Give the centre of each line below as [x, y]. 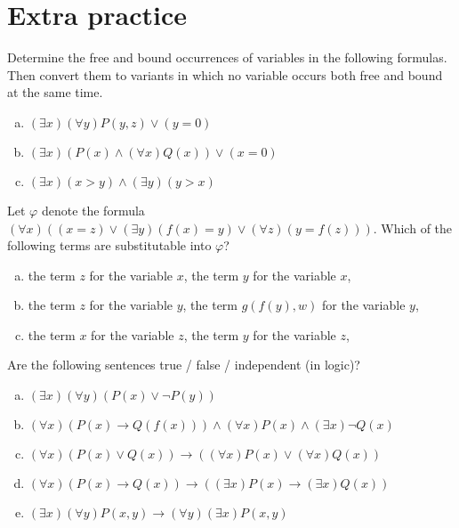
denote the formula [93, 210]
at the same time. [55, 92]
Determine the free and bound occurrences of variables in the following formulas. [227, 57]
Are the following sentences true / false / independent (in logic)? [184, 365]
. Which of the [413, 227]
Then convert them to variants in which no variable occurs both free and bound [225, 74]
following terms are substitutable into [109, 245]
